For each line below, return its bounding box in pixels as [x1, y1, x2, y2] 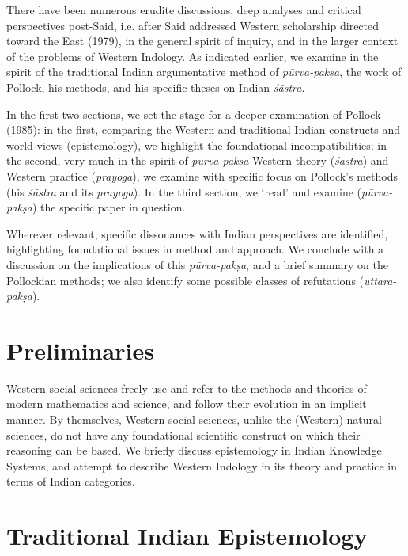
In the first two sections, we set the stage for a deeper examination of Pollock [6, 105, 381, 122]
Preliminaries [6, 333, 154, 366]
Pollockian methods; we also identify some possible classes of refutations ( [6, 272, 365, 288]
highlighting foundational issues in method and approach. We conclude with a [6, 241, 384, 257]
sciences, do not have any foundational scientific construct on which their [6, 426, 361, 443]
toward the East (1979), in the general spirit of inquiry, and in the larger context [6, 32, 399, 49]
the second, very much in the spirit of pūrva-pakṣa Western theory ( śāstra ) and [6, 152, 389, 169]
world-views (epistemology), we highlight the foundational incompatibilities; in [6, 136, 387, 153]
